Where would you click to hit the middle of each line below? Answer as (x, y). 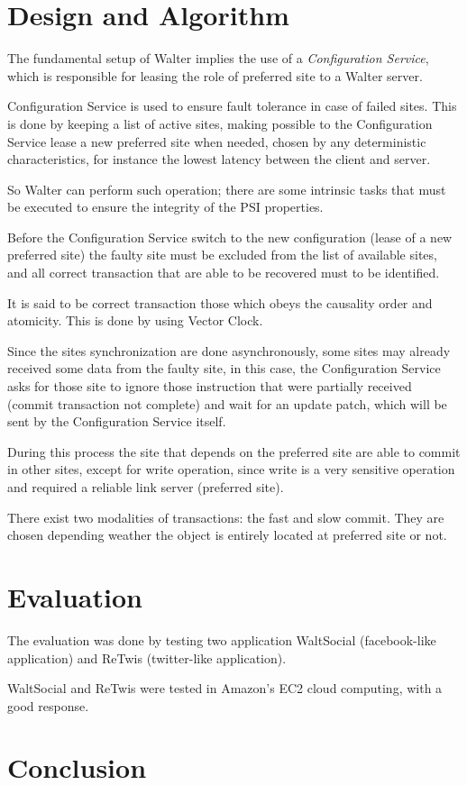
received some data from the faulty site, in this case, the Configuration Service (224, 368)
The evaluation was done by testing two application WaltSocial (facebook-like (222, 639)
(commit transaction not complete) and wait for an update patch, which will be (227, 403)
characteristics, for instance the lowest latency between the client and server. (219, 159)
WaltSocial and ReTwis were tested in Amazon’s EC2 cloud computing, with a (225, 688)
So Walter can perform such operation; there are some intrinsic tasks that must (227, 189)
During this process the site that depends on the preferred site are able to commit (234, 451)
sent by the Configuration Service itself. (117, 421)
